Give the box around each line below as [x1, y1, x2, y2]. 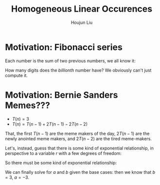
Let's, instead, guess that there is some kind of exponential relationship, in [5, 145, 154, 151]
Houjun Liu [71, 19, 93, 25]
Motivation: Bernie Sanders [5, 89, 118, 100]
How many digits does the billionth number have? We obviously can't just [5, 67, 152, 73]
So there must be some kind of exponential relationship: [5, 160, 117, 166]
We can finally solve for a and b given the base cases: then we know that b [5, 169, 156, 175]
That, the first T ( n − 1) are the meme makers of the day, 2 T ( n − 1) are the [5, 130, 150, 136]
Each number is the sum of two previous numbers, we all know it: [5, 57, 136, 64]
